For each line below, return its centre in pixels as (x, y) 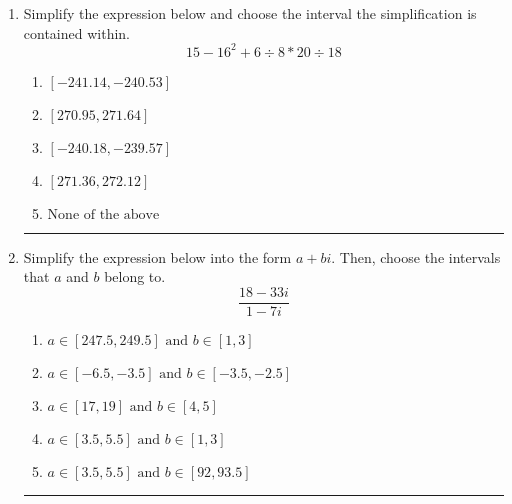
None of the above (103, 214)
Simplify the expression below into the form (157, 256)
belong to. (135, 276)
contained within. (76, 32)
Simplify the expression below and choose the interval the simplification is (250, 13)
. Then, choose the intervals (416, 256)
